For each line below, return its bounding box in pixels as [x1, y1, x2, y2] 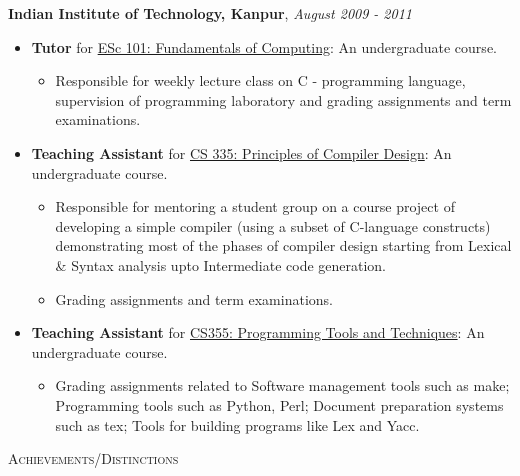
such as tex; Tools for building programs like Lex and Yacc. [55, 414, 420, 435]
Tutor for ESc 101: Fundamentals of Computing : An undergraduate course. [31, 36, 497, 57]
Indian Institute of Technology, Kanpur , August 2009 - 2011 [8, 3, 412, 23]
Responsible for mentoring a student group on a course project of [55, 196, 455, 217]
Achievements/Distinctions [8, 448, 179, 469]
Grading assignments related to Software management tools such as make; [55, 375, 510, 396]
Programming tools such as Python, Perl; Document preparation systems [55, 394, 504, 415]
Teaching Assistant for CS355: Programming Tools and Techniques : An [31, 322, 485, 343]
